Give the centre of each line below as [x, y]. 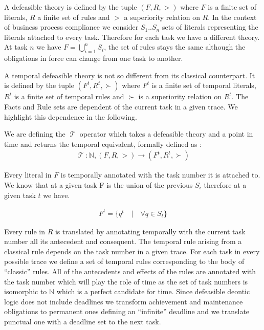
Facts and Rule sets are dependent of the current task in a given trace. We [121, 106]
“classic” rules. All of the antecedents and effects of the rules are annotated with [130, 271]
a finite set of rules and [74, 17]
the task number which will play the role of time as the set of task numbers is [126, 281]
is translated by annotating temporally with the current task [150, 231]
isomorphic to [26, 291]
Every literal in [28, 175]
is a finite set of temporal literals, [204, 85]
